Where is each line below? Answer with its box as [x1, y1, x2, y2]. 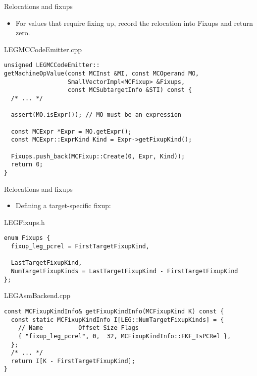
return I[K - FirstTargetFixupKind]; [11, 357, 135, 365]
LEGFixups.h [4, 217, 45, 227]
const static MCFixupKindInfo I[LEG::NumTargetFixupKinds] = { [11, 316, 224, 323]
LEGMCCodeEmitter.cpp [4, 44, 82, 54]
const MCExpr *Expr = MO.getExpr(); [11, 128, 132, 135]
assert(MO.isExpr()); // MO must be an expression [11, 111, 181, 119]
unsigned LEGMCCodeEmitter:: [4, 62, 100, 69]
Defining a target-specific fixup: [15, 200, 111, 211]
